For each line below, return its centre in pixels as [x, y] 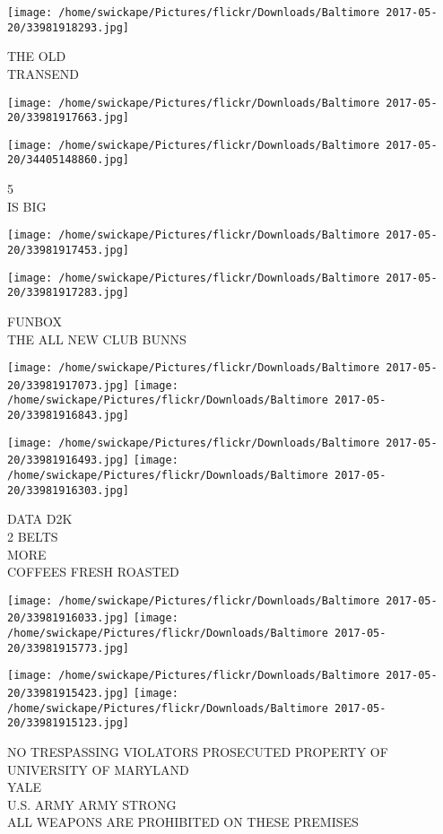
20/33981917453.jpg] [69, 250]
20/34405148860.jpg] [69, 160]
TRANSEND [43, 73]
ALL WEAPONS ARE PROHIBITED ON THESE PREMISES [183, 822]
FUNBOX [35, 321]
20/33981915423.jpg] [69, 694]
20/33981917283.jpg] [69, 293]
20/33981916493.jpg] [69, 460]
